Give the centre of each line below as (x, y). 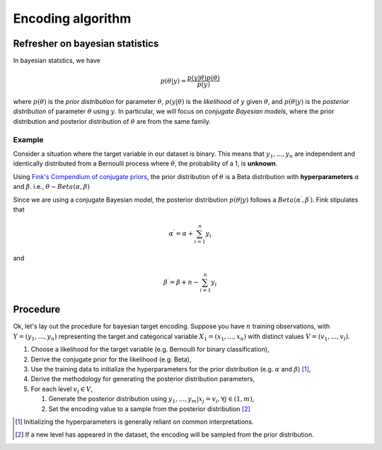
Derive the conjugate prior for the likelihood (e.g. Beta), (111, 359)
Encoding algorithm (72, 18)
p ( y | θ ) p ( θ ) (203, 78)
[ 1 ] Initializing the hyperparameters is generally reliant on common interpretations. (134, 422)
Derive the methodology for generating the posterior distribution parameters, (143, 379)
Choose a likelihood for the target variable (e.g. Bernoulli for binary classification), (150, 350)
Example (28, 139)
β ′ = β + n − (181, 281)
